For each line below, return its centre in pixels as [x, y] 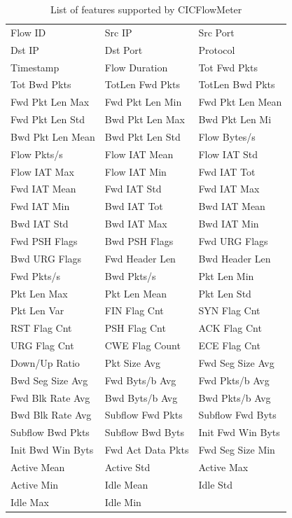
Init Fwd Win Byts [239, 432]
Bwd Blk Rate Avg [51, 415]
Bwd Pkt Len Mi [235, 119]
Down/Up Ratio [45, 362]
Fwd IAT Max [229, 189]
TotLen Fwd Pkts [142, 84]
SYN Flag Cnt [229, 310]
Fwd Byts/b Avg [140, 380]
